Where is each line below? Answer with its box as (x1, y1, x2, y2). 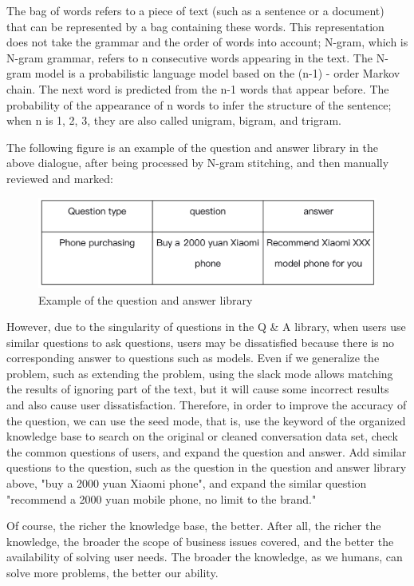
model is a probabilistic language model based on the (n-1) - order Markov (34, 65, 400, 82)
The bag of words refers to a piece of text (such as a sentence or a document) (6, 2, 384, 18)
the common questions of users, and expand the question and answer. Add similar (6, 443, 407, 460)
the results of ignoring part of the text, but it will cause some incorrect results (6, 381, 389, 397)
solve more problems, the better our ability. (6, 564, 219, 580)
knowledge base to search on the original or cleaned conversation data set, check (6, 428, 398, 444)
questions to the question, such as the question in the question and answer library (6, 459, 407, 476)
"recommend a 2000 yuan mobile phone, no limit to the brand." (6, 490, 317, 507)
